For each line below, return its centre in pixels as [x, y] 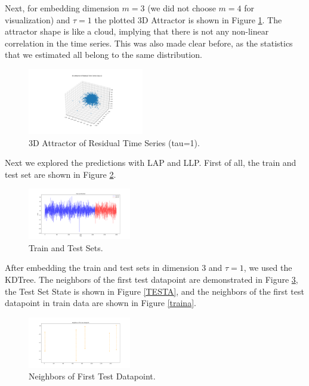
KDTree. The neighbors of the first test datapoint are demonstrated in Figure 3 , [152, 279]
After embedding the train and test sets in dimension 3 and [114, 268]
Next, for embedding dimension [62, 8]
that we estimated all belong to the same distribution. [103, 55]
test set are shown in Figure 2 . [61, 174]
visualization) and [38, 19]
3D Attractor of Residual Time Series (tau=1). [114, 142]
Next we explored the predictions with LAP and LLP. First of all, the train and [151, 163]
